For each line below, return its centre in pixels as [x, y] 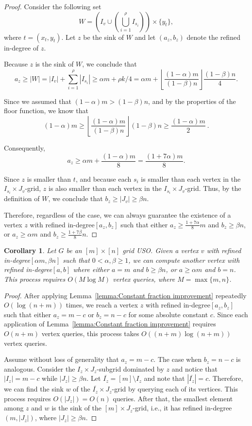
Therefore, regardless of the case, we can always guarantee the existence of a [118, 214]
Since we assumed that [38, 101]
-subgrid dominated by [130, 368]
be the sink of [103, 37]
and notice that [194, 368]
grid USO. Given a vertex [160, 250]
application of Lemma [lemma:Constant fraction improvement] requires [110, 324]
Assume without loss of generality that [61, 359]
